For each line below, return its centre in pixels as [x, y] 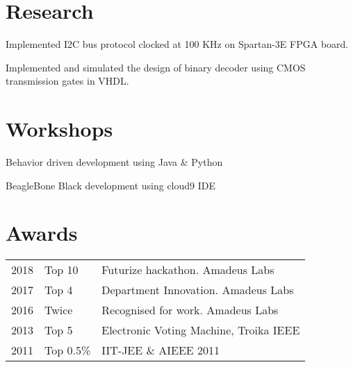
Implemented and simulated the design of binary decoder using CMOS [156, 67]
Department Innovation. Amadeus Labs [198, 290]
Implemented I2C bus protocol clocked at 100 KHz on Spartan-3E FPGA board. [177, 44]
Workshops [59, 129]
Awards [42, 233]
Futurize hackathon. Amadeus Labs [188, 270]
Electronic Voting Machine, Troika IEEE [201, 330]
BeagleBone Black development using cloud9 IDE [111, 185]
